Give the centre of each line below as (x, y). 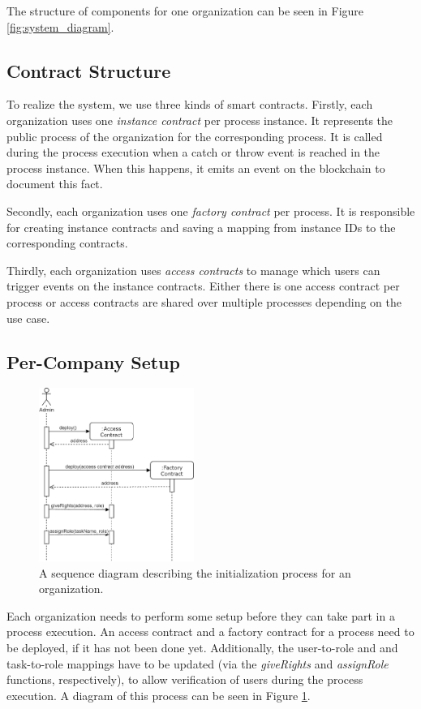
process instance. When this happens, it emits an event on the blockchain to (196, 168)
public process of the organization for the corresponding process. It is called (195, 136)
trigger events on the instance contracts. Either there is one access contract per (203, 286)
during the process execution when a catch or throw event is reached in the (193, 152)
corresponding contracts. (67, 243)
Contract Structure (89, 70)
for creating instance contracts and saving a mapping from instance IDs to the (201, 227)
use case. (28, 318)
